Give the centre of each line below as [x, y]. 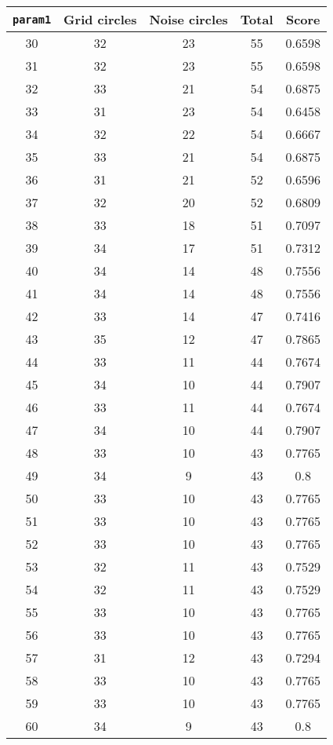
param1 [32, 19]
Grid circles [100, 19]
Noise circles [188, 19]
